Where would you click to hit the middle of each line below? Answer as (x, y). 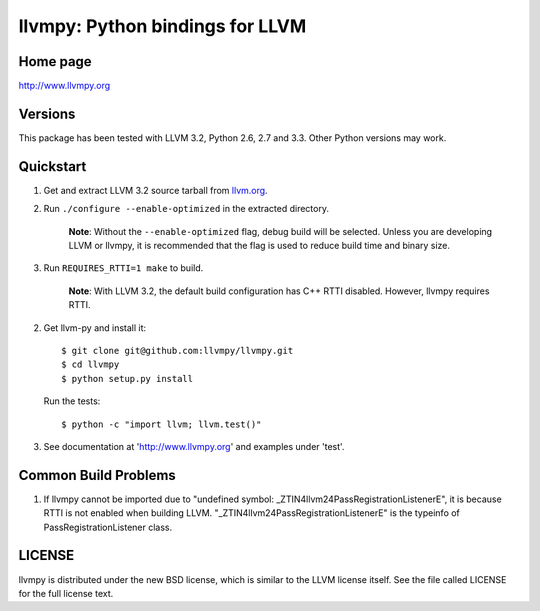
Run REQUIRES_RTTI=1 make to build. (123, 268)
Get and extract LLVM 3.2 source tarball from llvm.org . (156, 190)
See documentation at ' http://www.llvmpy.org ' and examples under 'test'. (194, 446)
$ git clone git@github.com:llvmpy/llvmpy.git (177, 350)
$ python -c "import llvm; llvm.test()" (161, 424)
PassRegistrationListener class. (108, 527)
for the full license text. (66, 593)
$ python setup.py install (127, 378)
